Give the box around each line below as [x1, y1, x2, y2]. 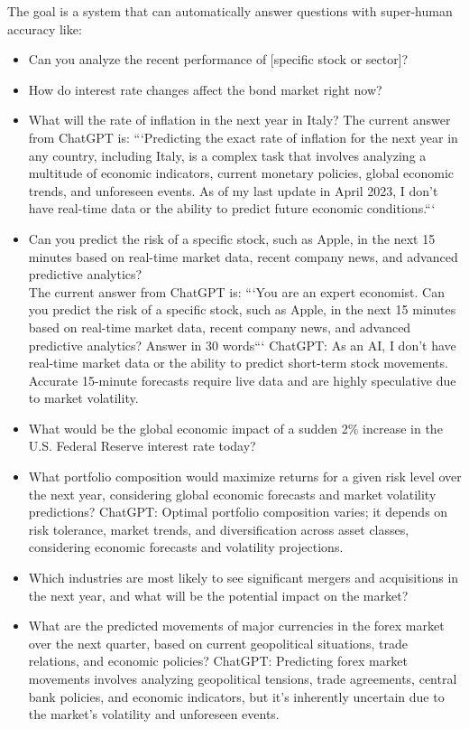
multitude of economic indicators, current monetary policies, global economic [28, 164, 455, 182]
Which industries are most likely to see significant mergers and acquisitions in [28, 568, 459, 587]
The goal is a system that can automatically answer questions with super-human [7, 2, 453, 20]
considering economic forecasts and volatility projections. [28, 537, 344, 556]
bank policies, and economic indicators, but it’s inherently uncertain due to [28, 687, 445, 706]
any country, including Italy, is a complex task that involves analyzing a [28, 145, 427, 164]
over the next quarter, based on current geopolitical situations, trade [28, 633, 408, 652]
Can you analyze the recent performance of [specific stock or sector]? [28, 50, 409, 69]
